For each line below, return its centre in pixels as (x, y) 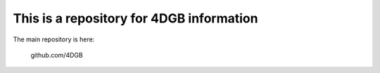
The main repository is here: (54, 39)
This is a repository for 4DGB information (135, 18)
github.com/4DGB (57, 55)
